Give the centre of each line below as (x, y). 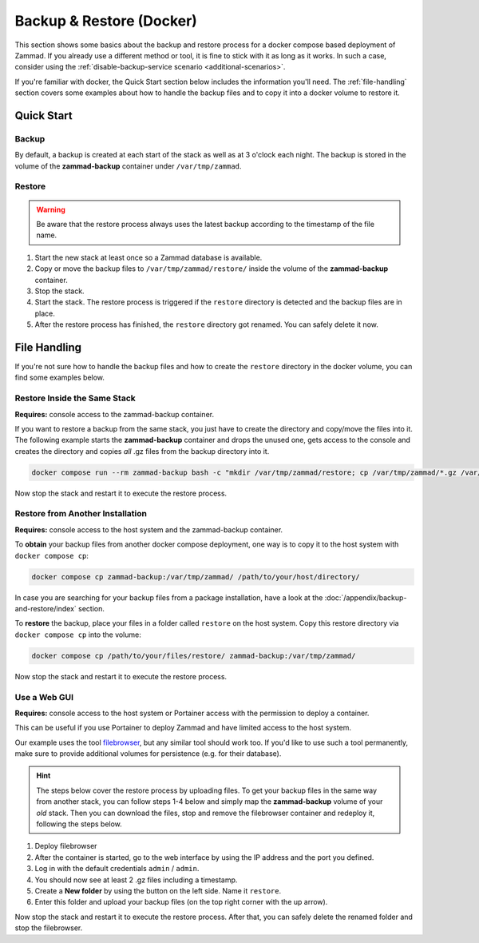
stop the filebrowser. (49, 928)
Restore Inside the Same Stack (75, 398)
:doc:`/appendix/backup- (366, 597)
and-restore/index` (46, 608)
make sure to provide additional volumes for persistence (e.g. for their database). (148, 754)
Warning (51, 209)
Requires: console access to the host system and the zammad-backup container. (149, 529)
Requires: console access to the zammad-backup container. (115, 414)
